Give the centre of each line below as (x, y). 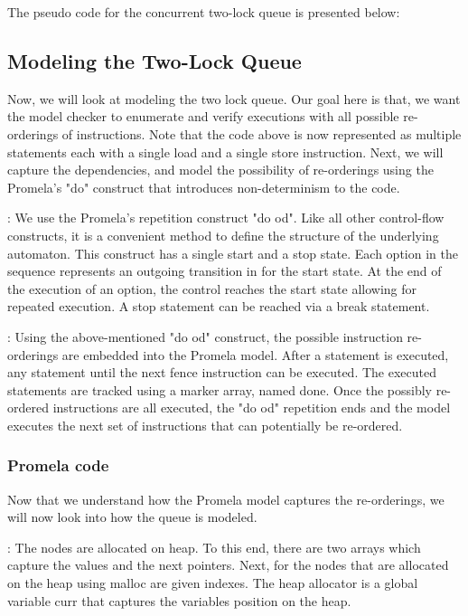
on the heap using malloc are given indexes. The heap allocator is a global (213, 583)
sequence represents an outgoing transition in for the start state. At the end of (225, 271)
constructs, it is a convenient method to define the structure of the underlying (223, 235)
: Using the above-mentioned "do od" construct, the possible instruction (205, 336)
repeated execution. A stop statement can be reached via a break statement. (219, 306)
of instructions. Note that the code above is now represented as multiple (262, 133)
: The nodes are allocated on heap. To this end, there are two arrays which (214, 547)
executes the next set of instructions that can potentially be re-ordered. (205, 425)
